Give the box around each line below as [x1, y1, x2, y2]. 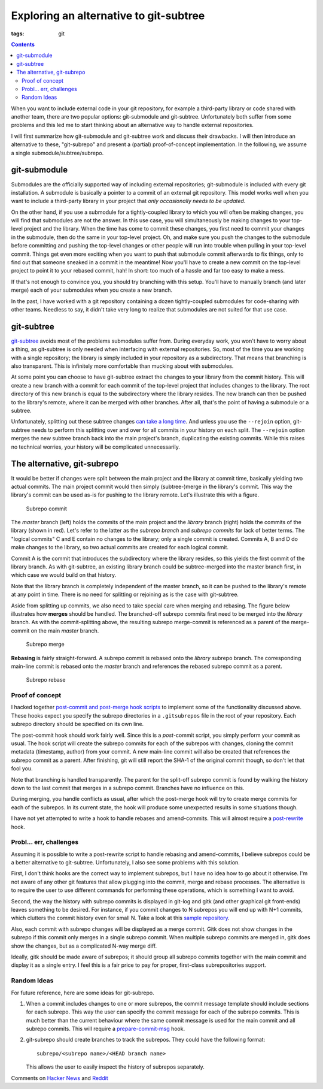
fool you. [11, 765, 33, 772]
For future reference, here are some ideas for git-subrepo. [11, 989, 155, 996]
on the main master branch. [31, 627, 99, 634]
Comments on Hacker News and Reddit [11, 1074, 108, 1081]
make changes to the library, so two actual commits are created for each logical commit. [11, 544, 229, 551]
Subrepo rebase [26, 676, 66, 683]
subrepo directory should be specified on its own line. [11, 721, 144, 728]
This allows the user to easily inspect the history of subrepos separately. [26, 1063, 205, 1070]
